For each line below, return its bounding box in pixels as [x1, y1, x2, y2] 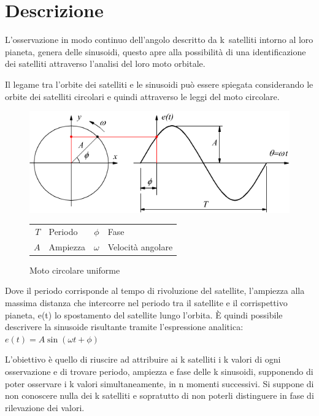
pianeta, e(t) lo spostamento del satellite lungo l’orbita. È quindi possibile [5, 308, 283, 321]
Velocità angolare [107, 240, 173, 253]
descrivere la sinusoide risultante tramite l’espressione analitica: [5, 320, 244, 333]
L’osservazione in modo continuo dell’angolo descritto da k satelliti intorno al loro [5, 33, 313, 46]
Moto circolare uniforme [29, 263, 120, 276]
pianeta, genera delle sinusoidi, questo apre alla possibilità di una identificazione [5, 45, 306, 58]
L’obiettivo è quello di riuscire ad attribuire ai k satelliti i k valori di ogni [5, 353, 281, 366]
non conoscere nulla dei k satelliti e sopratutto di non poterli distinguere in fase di [5, 389, 314, 402]
